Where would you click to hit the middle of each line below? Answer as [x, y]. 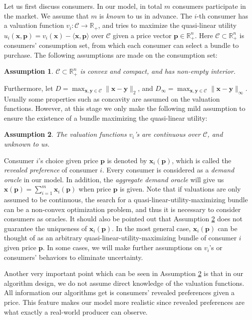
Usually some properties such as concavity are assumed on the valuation [112, 98]
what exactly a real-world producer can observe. [76, 311]
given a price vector [142, 35]
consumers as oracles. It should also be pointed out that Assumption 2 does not [123, 219]
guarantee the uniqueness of [46, 228]
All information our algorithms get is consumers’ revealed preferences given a [119, 292]
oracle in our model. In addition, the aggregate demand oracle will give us [114, 179]
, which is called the [201, 160]
